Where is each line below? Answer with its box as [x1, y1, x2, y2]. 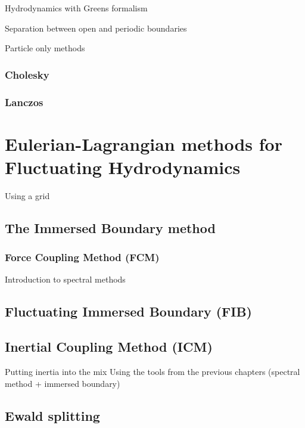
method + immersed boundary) [5, 377, 120, 389]
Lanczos [5, 94, 43, 109]
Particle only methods [5, 42, 85, 54]
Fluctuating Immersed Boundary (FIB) [5, 302, 253, 321]
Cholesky [5, 67, 49, 82]
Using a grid [5, 189, 50, 201]
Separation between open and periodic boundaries [5, 21, 187, 34]
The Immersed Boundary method [5, 218, 216, 237]
